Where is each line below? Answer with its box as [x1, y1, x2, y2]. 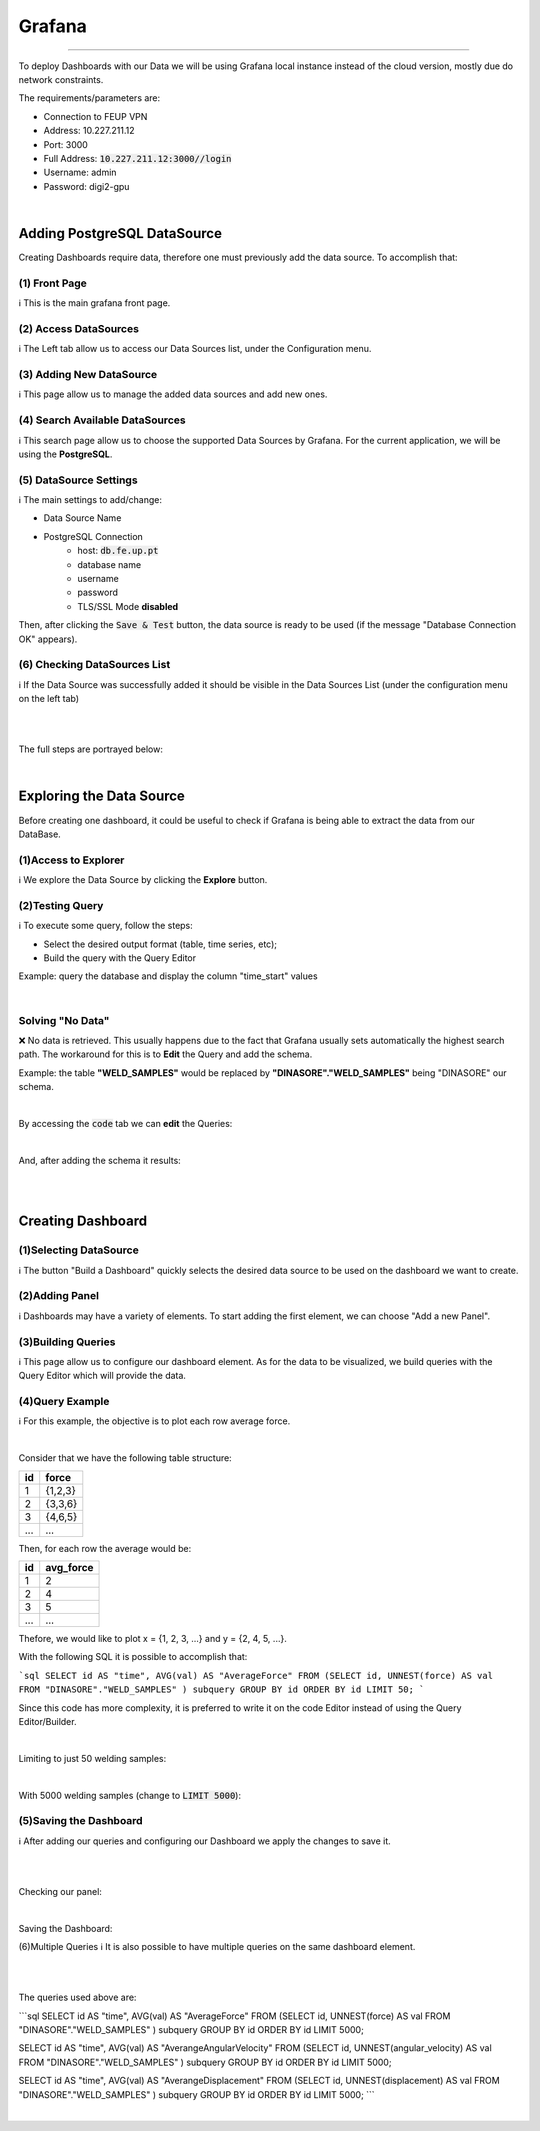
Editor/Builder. [18, 1715, 77, 1727]
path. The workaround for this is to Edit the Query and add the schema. [18, 1048, 313, 1060]
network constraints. [18, 73, 104, 85]
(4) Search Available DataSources [18, 413, 186, 427]
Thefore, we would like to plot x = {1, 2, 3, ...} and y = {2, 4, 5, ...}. [18, 1633, 287, 1644]
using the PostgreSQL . [18, 448, 113, 460]
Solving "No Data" [18, 1013, 110, 1027]
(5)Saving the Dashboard [18, 1814, 144, 1828]
